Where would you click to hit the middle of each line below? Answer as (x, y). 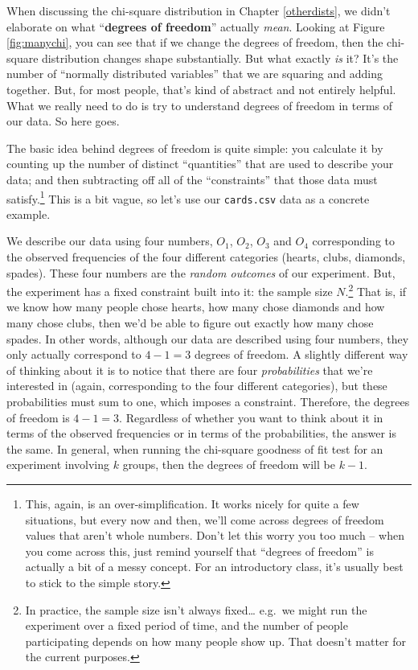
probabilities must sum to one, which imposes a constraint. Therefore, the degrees (208, 402)
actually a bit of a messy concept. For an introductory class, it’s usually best (214, 567)
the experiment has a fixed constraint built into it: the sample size (170, 291)
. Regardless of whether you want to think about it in (251, 417)
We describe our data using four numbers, (110, 241)
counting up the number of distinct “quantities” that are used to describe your (200, 164)
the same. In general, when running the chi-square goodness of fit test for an (195, 448)
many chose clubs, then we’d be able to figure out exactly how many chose (190, 323)
